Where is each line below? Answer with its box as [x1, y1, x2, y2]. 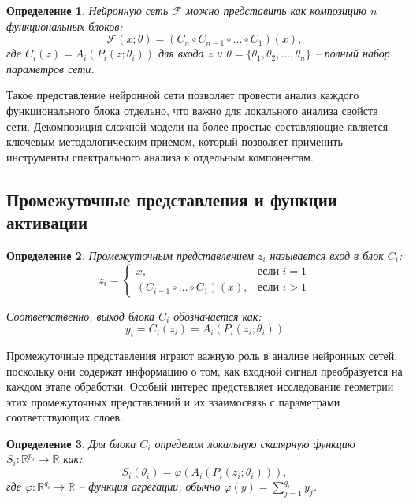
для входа [158, 45, 204, 61]
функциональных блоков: [6, 17, 123, 34]
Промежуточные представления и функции [6, 187, 337, 211]
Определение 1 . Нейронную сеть [6, 2, 169, 18]
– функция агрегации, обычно [79, 478, 221, 495]
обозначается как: [173, 307, 262, 324]
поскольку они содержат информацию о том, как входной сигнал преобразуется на [6, 362, 403, 379]
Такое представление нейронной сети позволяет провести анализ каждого [6, 87, 359, 103]
